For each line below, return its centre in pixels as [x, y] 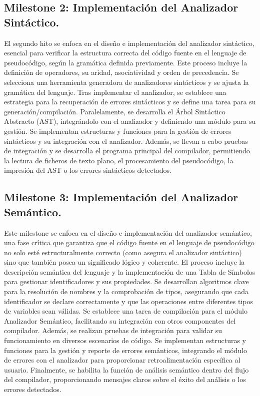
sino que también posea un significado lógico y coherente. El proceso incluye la [124, 262]
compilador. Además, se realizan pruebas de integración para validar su [113, 330]
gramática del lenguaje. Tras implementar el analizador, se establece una [115, 92]
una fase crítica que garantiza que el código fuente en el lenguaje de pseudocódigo [129, 242]
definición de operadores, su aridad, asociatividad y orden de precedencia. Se [121, 72]
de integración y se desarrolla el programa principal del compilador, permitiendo [127, 151]
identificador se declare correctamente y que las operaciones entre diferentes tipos [128, 301]
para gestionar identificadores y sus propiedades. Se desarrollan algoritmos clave [126, 281]
